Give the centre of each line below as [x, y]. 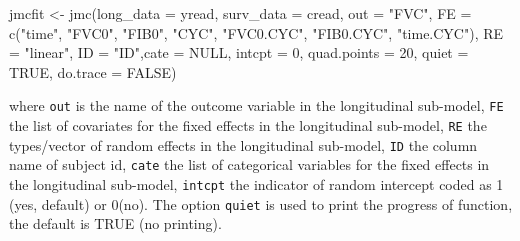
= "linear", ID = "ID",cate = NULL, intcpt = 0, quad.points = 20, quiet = [239, 52]
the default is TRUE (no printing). [115, 223]
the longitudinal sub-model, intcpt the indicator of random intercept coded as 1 [256, 184]
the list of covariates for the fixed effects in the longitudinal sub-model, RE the [248, 125]
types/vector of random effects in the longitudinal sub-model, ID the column [243, 144]
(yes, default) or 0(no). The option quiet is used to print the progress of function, [261, 203]
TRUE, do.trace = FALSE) [93, 71]
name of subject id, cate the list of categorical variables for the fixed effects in [249, 164]
